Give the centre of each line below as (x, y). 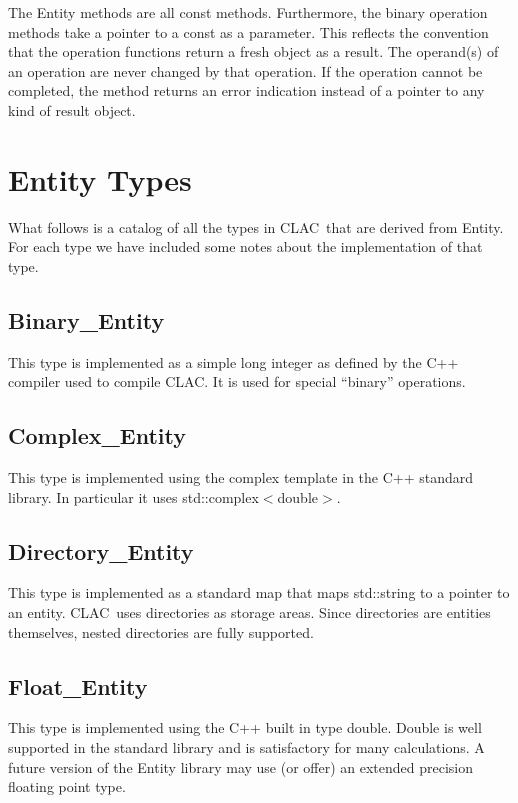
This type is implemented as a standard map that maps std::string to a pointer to (259, 592)
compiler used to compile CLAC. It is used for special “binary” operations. (237, 381)
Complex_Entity (97, 435)
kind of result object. (72, 109)
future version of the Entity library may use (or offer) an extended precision (241, 766)
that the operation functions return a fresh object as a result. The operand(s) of (253, 51)
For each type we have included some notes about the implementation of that (245, 246)
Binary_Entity (86, 319)
